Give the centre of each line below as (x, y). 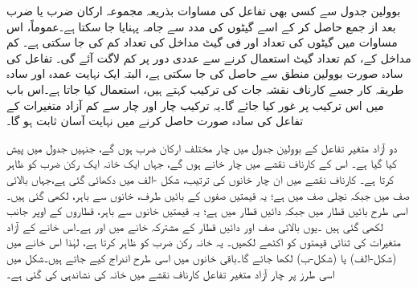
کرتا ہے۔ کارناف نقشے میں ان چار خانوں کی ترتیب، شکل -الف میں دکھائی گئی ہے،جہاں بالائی (200, 178)
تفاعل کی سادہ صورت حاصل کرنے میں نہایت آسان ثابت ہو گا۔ (155, 121)
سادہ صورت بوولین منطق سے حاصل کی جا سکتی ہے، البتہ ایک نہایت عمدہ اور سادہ (205, 73)
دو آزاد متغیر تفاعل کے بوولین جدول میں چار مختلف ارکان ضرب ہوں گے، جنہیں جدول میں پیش (202, 147)
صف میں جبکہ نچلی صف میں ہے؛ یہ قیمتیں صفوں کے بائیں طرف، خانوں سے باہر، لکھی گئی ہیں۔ (208, 195)
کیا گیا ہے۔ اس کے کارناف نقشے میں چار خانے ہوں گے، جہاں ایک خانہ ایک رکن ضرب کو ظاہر (202, 163)
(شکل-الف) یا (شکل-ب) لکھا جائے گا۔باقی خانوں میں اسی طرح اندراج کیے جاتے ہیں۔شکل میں (202, 257)
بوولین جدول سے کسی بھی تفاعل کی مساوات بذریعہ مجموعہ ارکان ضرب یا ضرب (204, 10)
